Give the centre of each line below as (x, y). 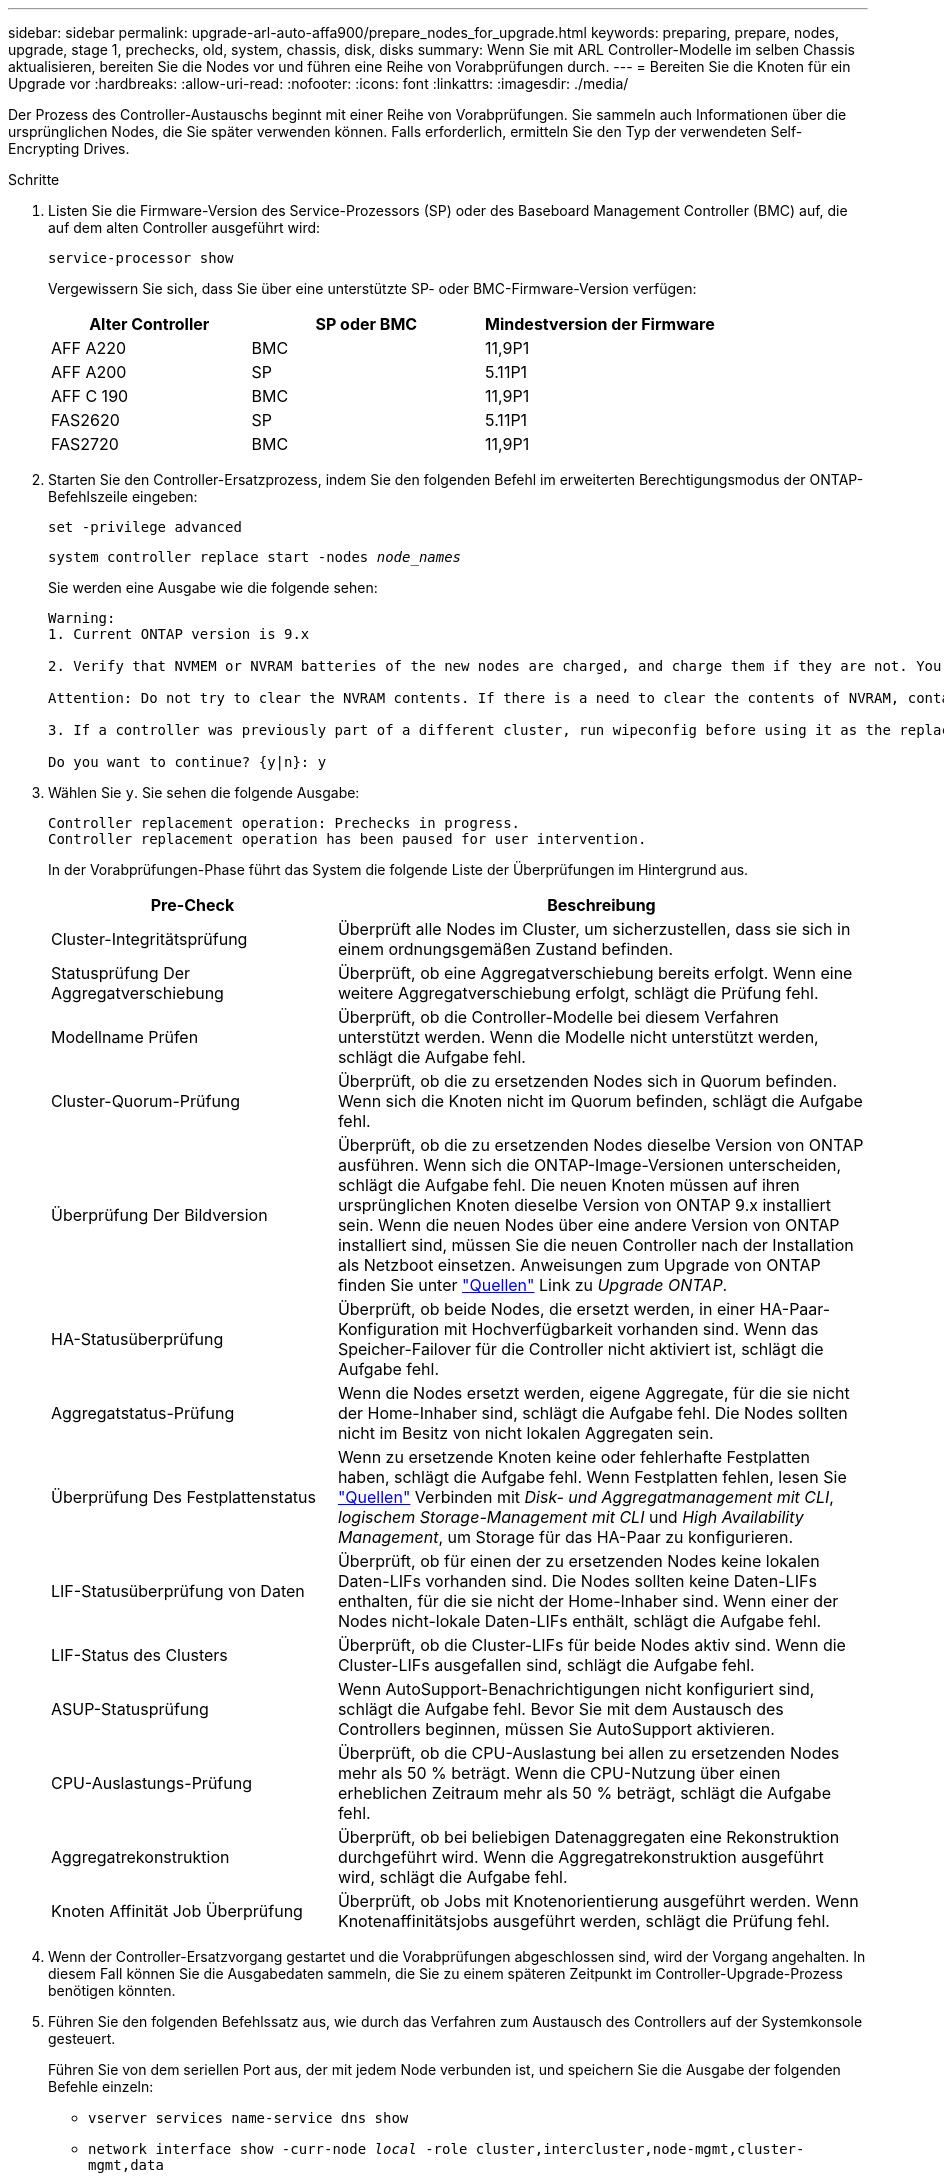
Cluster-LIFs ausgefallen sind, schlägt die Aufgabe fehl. (546, 1665)
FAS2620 (85, 420)
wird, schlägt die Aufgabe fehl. (452, 1877)
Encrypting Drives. (69, 148)
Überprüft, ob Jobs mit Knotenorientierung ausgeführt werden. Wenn (598, 1901)
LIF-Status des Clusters (139, 1655)
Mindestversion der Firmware (600, 324)
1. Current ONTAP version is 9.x (179, 634)
